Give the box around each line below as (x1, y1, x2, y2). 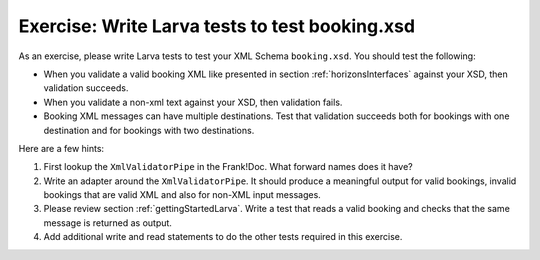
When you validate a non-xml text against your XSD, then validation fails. (43, 96, 343, 108)
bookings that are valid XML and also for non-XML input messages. (43, 189, 322, 201)
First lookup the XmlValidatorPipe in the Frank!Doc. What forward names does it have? (43, 161, 414, 173)
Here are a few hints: (18, 142, 105, 154)
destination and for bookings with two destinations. (43, 124, 255, 136)
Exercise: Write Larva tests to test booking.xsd (18, 15, 415, 37)
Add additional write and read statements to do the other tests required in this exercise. (43, 231, 403, 243)
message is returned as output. (43, 216, 172, 229)
